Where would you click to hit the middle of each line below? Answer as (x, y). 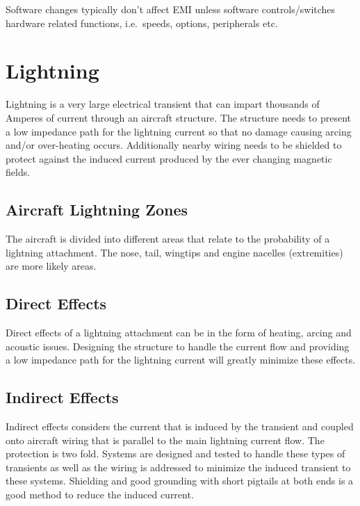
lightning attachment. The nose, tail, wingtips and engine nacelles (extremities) (174, 252)
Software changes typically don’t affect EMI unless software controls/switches (171, 9)
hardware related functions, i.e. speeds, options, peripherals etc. (142, 23)
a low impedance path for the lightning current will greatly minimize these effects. (181, 360)
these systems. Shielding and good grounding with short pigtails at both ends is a (180, 481)
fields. (18, 172)
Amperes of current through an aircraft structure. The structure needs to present (179, 117)
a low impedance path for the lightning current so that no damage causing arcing (179, 131)
